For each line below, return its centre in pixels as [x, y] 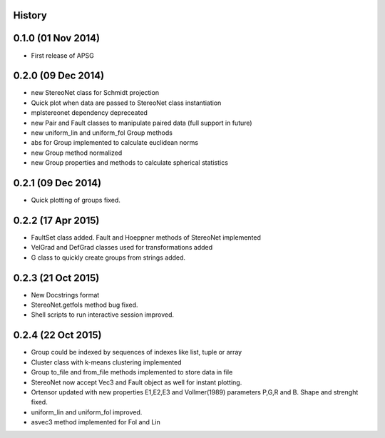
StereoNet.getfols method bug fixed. [84, 305]
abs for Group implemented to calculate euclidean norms [115, 143]
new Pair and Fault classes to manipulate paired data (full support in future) [142, 123]
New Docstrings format [65, 295]
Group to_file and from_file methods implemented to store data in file [132, 372]
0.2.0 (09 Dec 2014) [59, 76]
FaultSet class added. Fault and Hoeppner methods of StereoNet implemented [146, 237]
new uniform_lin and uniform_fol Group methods [102, 133]
